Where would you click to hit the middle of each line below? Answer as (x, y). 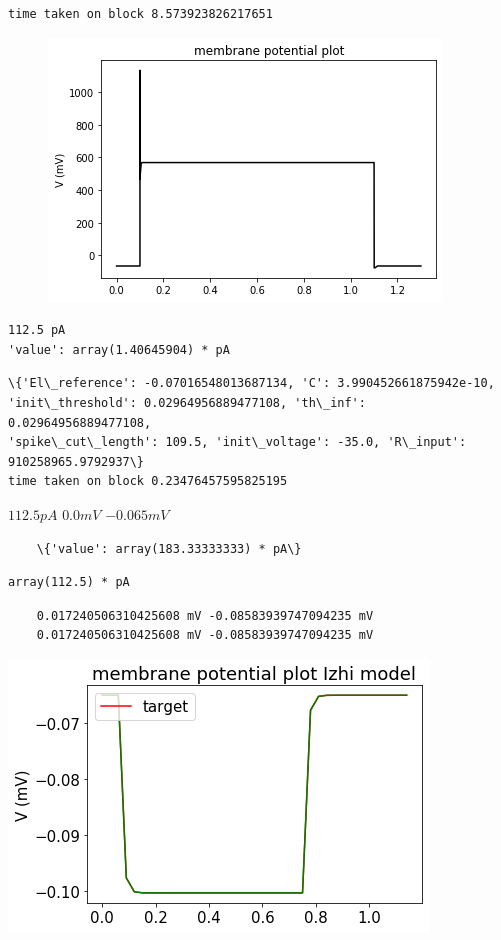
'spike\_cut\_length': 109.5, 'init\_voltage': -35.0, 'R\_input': (237, 442)
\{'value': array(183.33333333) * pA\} (169, 548)
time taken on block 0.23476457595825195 (148, 481)
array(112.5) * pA (69, 582)
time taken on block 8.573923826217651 (140, 14)
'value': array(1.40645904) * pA (119, 349)
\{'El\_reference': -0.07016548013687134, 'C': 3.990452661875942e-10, (251, 383)
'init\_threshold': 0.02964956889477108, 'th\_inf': (187, 402)
